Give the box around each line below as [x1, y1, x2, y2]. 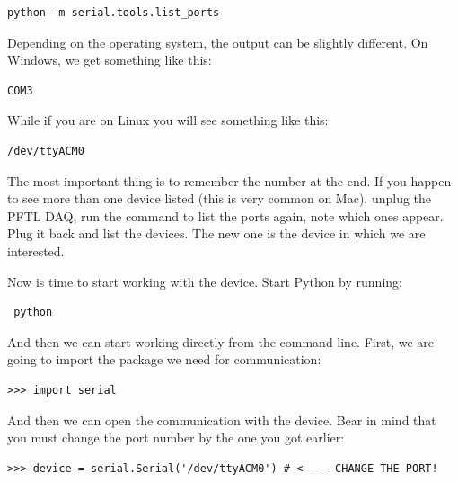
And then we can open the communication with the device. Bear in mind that [7, 410, 436, 429]
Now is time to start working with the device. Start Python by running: [7, 272, 402, 290]
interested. [7, 241, 65, 260]
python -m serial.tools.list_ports [7, 6, 220, 19]
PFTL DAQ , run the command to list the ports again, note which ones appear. [7, 206, 444, 225]
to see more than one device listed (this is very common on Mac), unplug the [7, 189, 432, 208]
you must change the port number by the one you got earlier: [7, 428, 345, 447]
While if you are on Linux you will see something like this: [7, 111, 329, 129]
